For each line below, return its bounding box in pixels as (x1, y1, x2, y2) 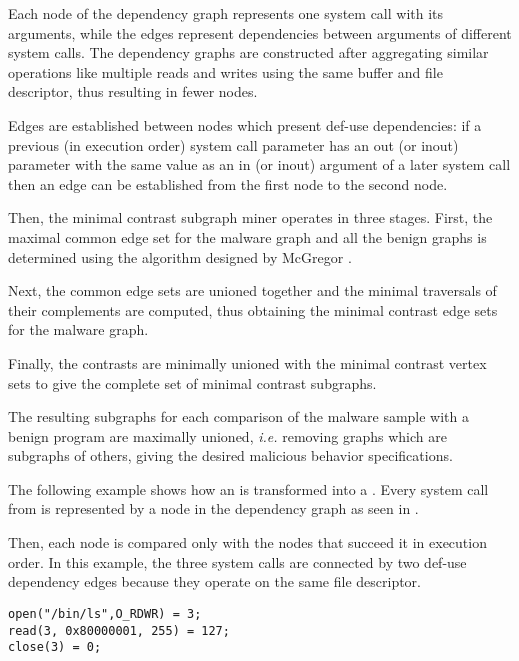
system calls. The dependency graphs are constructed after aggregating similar (8, 42, 489, 63)
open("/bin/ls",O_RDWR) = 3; (8, 606, 202, 621)
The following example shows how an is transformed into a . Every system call (8, 478, 489, 499)
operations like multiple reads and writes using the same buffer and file (8, 61, 443, 82)
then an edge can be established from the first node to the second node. (8, 173, 448, 194)
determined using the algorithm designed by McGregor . (8, 246, 352, 267)
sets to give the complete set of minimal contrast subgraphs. (8, 372, 377, 393)
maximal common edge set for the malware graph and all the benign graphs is (8, 226, 487, 247)
